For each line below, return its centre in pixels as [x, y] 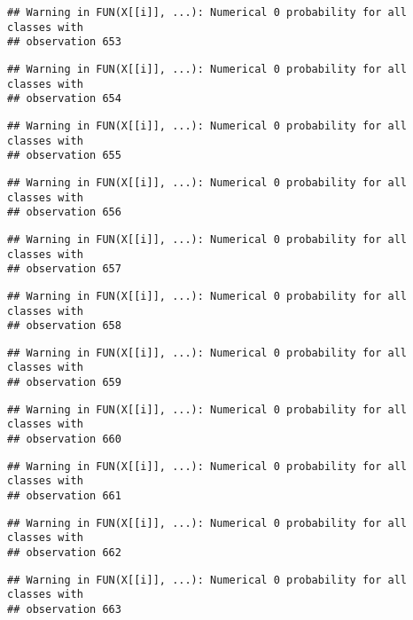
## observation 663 [64, 609]
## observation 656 [64, 212]
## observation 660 [64, 439]
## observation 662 [64, 553]
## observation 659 [64, 383]
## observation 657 [64, 269]
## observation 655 [64, 156]
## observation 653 [64, 42]
